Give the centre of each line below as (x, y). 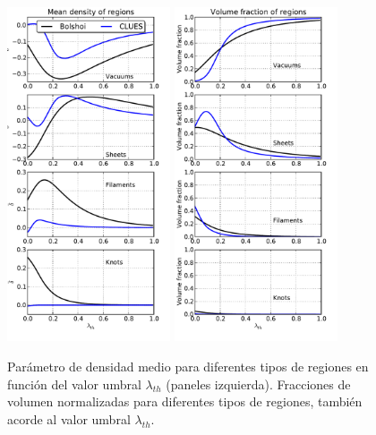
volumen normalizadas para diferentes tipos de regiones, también (185, 401)
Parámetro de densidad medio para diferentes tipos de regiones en (188, 366)
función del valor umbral (74, 384)
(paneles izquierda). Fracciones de (258, 384)
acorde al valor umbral (69, 418)
